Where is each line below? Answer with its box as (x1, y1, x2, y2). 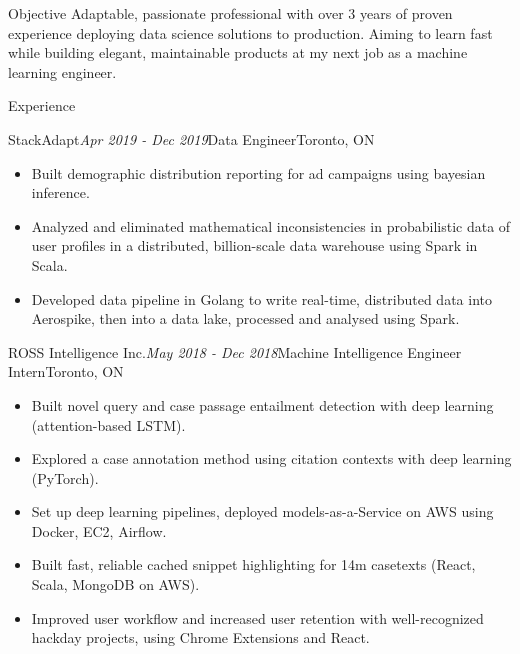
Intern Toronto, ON (8, 361, 124, 382)
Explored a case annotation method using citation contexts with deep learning (31, 448, 512, 469)
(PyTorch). (31, 467, 99, 488)
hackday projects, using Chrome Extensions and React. (31, 627, 370, 648)
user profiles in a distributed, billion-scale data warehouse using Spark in (31, 235, 478, 256)
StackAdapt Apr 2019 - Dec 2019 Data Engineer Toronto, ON (8, 128, 375, 149)
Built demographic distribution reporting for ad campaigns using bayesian (31, 162, 486, 183)
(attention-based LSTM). (31, 414, 186, 435)
